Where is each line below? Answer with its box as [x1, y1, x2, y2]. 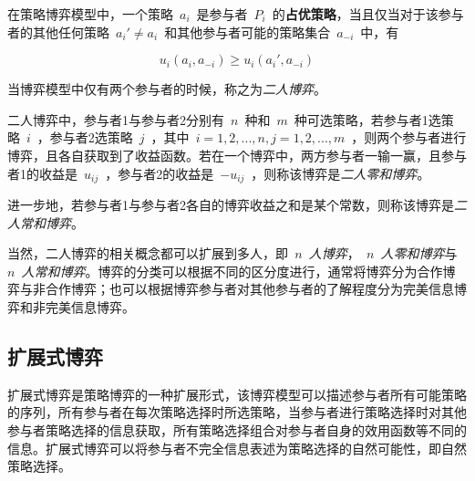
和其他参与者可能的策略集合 [164, 22, 331, 41]
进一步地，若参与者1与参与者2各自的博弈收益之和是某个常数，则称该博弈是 [7, 195, 454, 214]
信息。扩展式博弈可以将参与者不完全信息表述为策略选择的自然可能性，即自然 [7, 438, 467, 457]
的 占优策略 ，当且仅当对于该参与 [272, 5, 464, 23]
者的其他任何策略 [7, 22, 109, 41]
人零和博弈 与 [380, 244, 458, 263]
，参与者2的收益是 [105, 163, 214, 183]
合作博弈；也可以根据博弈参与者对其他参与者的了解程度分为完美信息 [45, 279, 454, 298]
